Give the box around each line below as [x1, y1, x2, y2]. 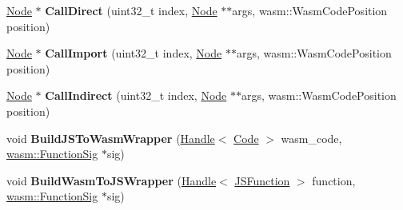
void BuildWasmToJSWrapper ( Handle [6, 172, 217, 188]
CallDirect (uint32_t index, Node [45, 2, 217, 18]
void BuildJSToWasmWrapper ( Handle [6, 129, 215, 146]
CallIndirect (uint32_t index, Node [45, 87, 227, 104]
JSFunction [234, 172, 290, 188]
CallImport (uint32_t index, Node [45, 45, 222, 61]
